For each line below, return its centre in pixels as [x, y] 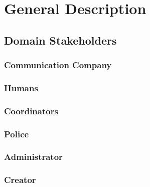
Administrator [33, 157]
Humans [21, 87]
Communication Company [58, 65]
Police [17, 134]
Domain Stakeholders [60, 40]
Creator [20, 180]
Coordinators [31, 111]
